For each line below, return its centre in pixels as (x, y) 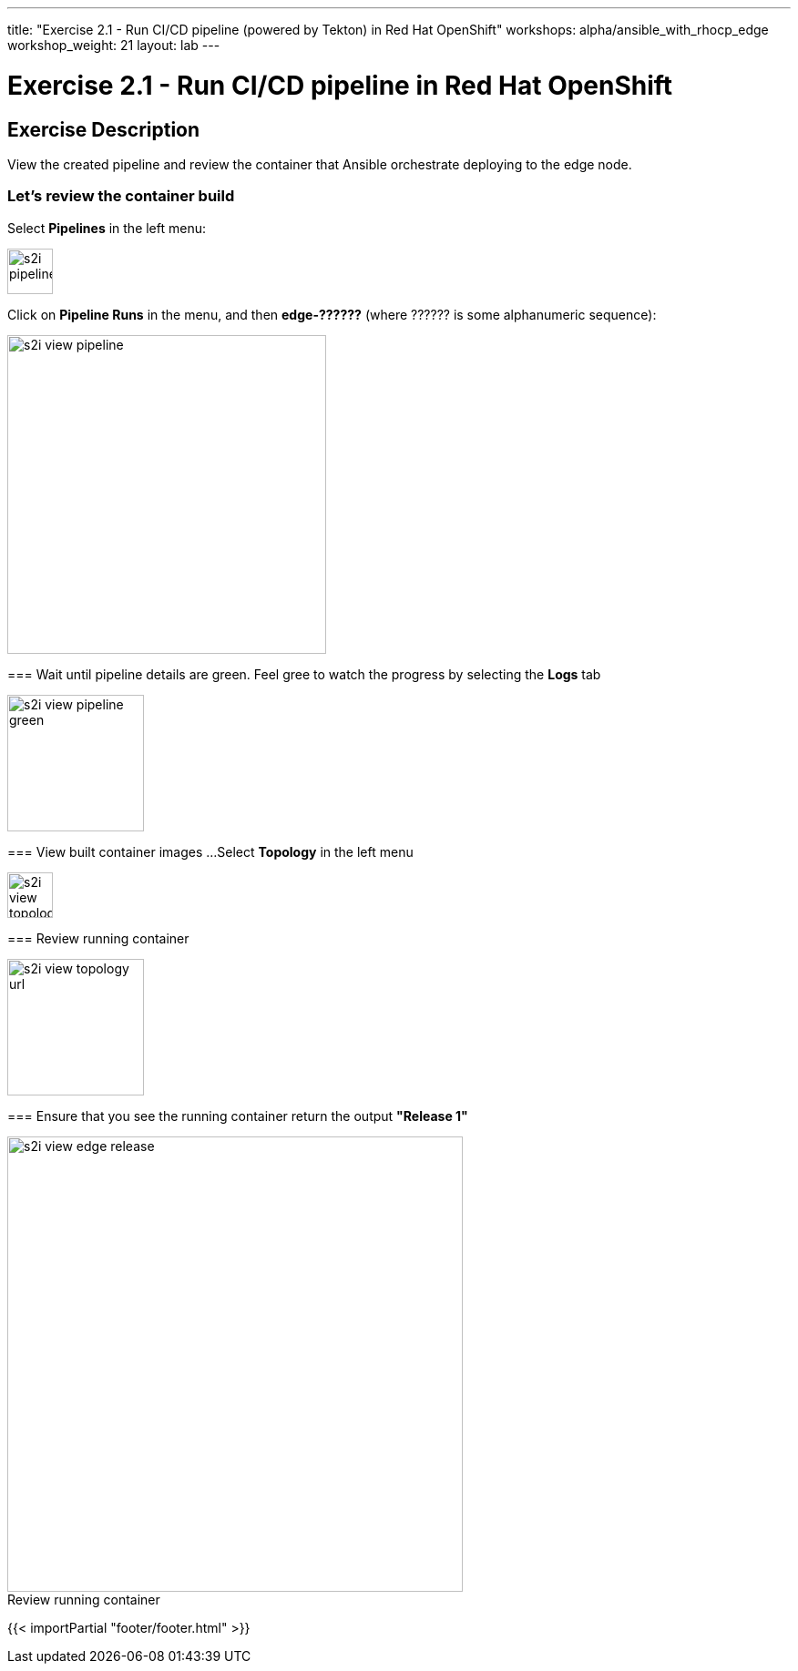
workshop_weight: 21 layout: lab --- (114, 45)
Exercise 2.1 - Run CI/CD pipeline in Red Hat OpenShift (340, 85)
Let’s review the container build (121, 196)
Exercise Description (104, 129)
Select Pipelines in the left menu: (107, 228)
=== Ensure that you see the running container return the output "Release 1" (238, 1116)
